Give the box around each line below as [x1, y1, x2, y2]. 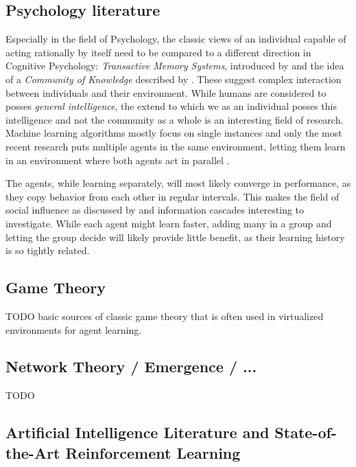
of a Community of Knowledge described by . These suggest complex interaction [5, 71, 342, 86]
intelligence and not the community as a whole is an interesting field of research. [5, 112, 344, 126]
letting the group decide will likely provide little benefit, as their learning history [5, 229, 345, 244]
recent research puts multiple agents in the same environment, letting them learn [5, 139, 346, 153]
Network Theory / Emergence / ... [5, 356, 257, 377]
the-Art [5, 442, 60, 463]
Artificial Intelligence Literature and [5, 422, 270, 443]
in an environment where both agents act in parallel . [5, 152, 230, 167]
